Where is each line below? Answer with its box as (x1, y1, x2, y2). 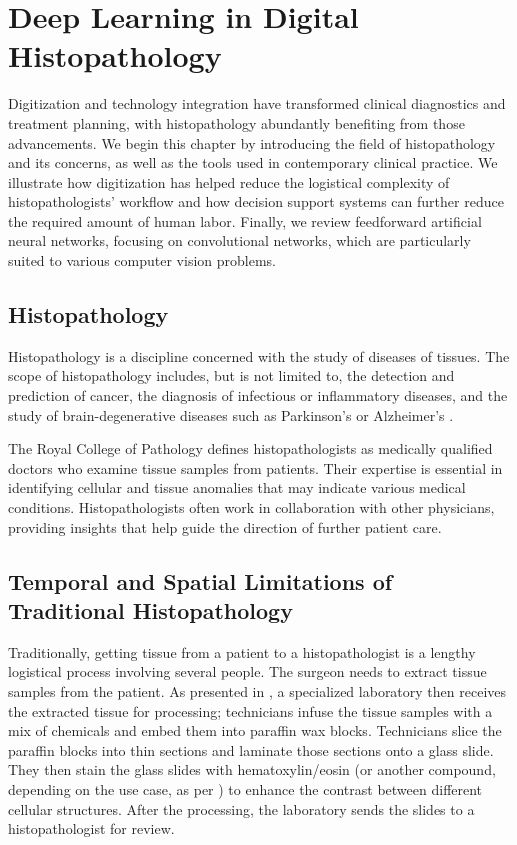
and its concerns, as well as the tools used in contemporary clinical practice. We (8, 152, 498, 173)
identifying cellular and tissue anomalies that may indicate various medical (8, 477, 466, 498)
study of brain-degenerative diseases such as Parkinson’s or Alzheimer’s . (8, 404, 454, 425)
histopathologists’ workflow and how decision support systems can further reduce (8, 191, 504, 212)
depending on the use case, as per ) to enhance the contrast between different (8, 778, 483, 799)
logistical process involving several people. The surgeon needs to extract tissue (8, 661, 487, 682)
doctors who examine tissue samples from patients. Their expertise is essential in (8, 457, 503, 478)
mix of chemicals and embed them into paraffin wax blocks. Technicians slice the (8, 720, 502, 741)
